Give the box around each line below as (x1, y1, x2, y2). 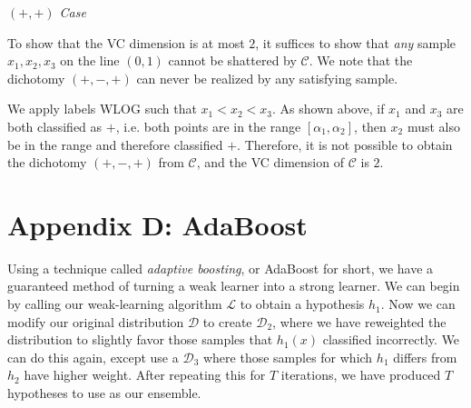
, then (354, 116, 387, 135)
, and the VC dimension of (196, 153, 344, 172)
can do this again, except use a (7, 347, 179, 366)
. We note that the (309, 51, 413, 70)
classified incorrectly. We (322, 330, 460, 349)
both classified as (7, 116, 103, 135)
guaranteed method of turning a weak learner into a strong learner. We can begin (7, 276, 460, 295)
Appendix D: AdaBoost (7, 205, 308, 243)
